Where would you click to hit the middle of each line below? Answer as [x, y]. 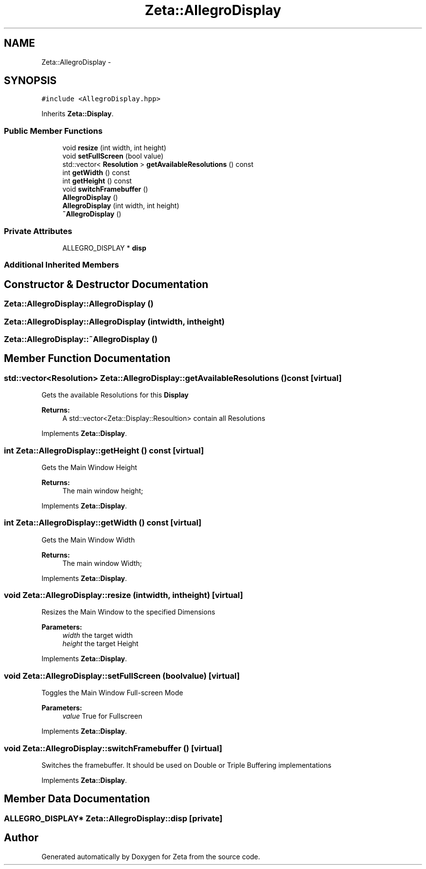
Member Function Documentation [87, 359]
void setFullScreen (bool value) [113, 156]
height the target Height [100, 644]
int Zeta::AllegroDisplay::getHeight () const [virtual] [104, 450]
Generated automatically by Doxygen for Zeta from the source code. [151, 856]
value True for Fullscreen [102, 716]
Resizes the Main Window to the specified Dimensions [128, 612]
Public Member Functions [53, 131]
